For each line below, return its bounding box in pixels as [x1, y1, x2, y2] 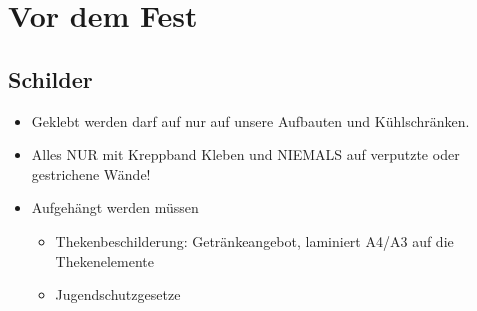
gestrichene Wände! [31, 163, 151, 184]
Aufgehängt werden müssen [31, 197, 199, 218]
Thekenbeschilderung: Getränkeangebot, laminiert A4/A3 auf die [55, 230, 454, 251]
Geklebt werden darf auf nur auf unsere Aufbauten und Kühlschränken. [31, 110, 470, 131]
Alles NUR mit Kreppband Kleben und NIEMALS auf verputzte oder [31, 144, 460, 165]
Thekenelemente [55, 250, 154, 271]
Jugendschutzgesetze [55, 284, 181, 305]
